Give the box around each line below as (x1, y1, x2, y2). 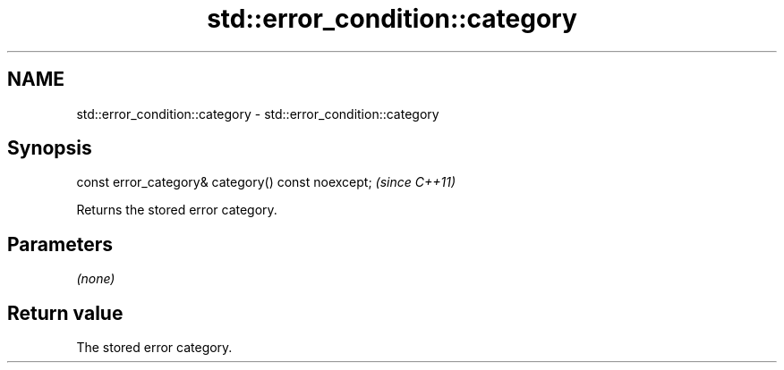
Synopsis (7, 137, 92, 160)
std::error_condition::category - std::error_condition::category (76, 105, 439, 122)
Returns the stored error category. (76, 202, 277, 218)
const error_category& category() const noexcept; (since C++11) (76, 174, 456, 190)
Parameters (7, 232, 113, 256)
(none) (76, 271, 115, 287)
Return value (7, 301, 124, 324)
